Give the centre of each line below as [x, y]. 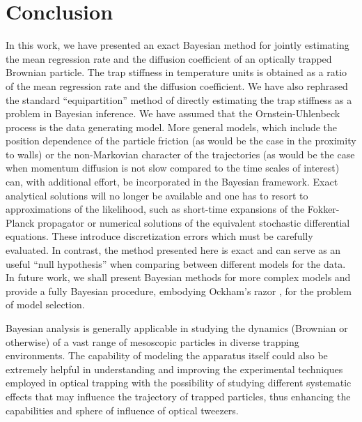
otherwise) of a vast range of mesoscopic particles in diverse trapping [152, 341]
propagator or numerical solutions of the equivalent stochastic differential [194, 222]
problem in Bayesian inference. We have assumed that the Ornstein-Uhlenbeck [173, 113]
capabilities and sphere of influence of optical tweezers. [122, 410]
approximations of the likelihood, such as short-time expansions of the [155, 209]
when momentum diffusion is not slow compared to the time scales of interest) [173, 168]
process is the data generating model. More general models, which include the [172, 127]
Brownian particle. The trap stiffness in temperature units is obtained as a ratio [176, 72]
